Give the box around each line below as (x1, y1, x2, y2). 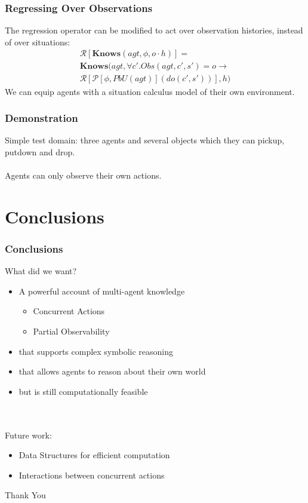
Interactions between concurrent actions (19, 468, 165, 481)
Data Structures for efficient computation (19, 449, 170, 461)
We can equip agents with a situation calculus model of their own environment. (5, 85, 295, 97)
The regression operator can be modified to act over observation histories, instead (5, 24, 303, 36)
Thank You (5, 489, 46, 501)
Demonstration (5, 111, 78, 125)
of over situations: (5, 35, 70, 48)
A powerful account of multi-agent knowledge (19, 284, 185, 297)
